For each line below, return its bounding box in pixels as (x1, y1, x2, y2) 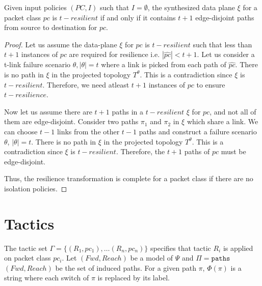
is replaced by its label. (97, 272, 170, 283)
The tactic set (4, 242, 47, 253)
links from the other (57, 126, 120, 136)
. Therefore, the (116, 146, 165, 157)
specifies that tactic (150, 242, 211, 253)
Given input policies (4, 2, 67, 12)
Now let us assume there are (4, 106, 92, 117)
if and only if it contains (100, 12, 176, 22)
